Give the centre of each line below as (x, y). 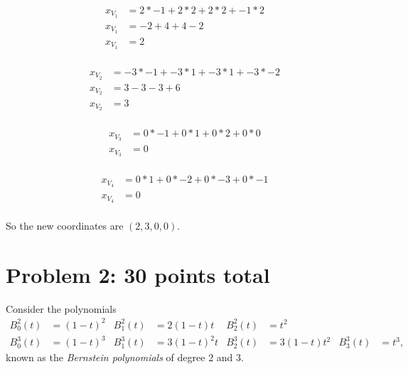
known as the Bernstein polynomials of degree (106, 357)
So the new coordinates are (65, 226)
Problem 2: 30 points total (138, 274)
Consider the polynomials (61, 308)
